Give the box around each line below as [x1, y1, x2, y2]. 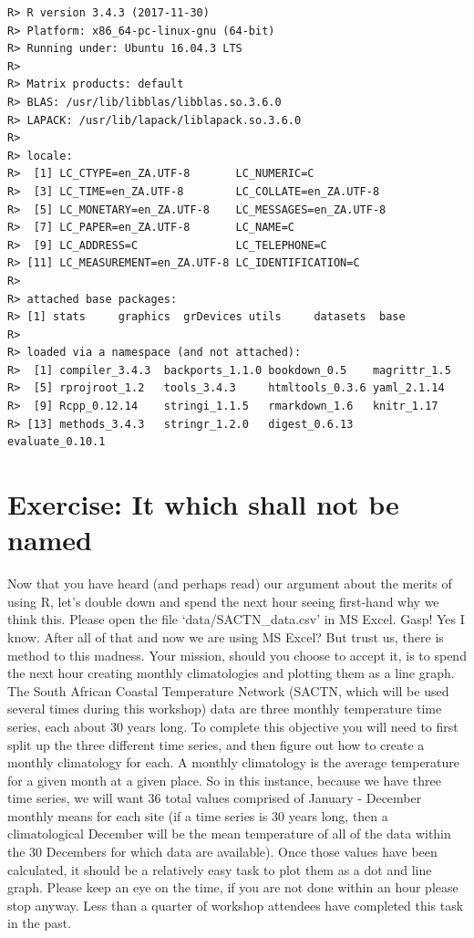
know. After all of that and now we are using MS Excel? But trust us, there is [7, 627, 444, 646]
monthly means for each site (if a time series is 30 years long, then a [7, 806, 388, 825]
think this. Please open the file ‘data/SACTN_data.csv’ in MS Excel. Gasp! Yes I [7, 610, 465, 629]
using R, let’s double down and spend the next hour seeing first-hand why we [7, 591, 439, 610]
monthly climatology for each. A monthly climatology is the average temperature [7, 753, 460, 772]
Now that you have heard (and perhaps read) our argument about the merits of [7, 574, 452, 593]
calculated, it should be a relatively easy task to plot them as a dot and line [7, 860, 432, 879]
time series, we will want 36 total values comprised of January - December [7, 788, 422, 808]
